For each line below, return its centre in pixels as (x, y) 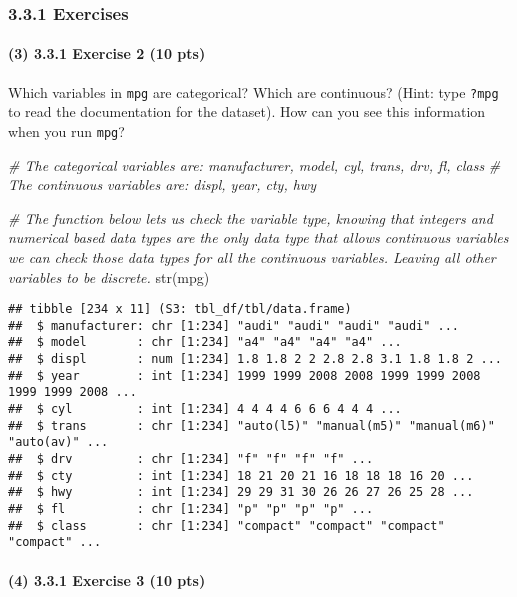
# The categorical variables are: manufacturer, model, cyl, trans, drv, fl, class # (254, 164)
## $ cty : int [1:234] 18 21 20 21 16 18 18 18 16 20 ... (241, 475)
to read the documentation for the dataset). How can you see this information (247, 111)
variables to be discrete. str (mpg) (109, 276)
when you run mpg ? (66, 130)
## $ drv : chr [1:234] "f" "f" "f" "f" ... (191, 459)
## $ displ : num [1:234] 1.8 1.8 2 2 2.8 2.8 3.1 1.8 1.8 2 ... (255, 359)
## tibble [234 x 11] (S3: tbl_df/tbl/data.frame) (180, 309)
